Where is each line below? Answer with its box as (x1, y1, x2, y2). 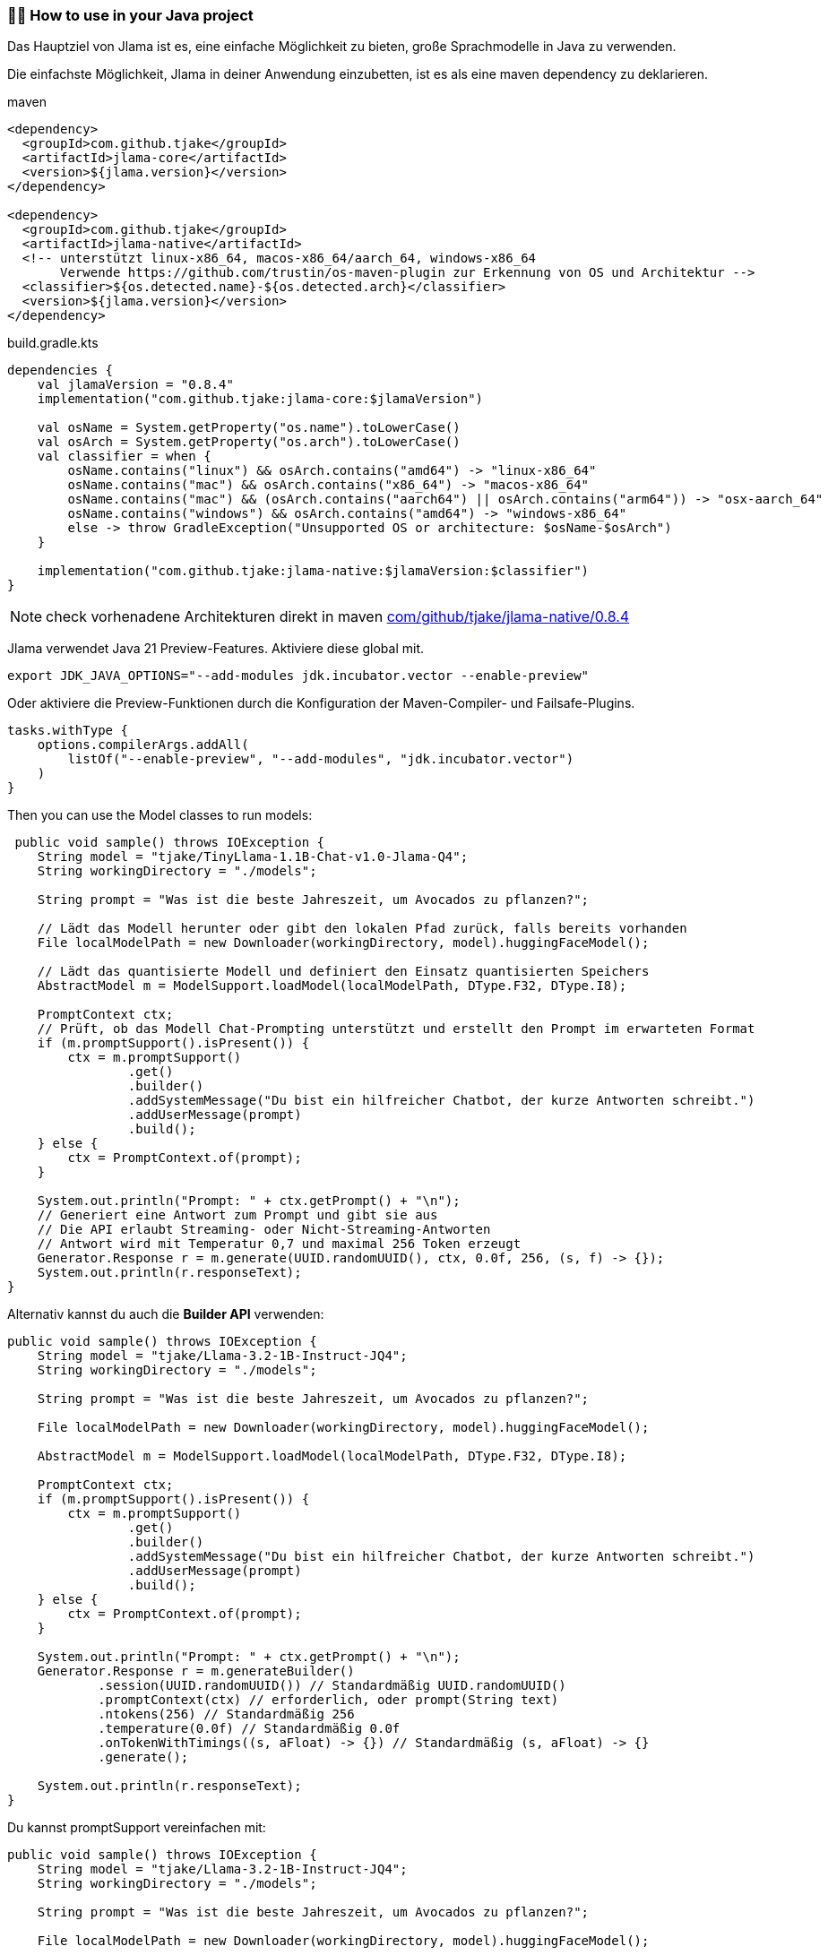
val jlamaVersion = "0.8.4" (37, 377, 234, 392)
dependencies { (7, 363, 114, 378)
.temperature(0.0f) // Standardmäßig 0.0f (98, 1721, 401, 1736)
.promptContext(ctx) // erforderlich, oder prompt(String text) (98, 1692, 559, 1708)
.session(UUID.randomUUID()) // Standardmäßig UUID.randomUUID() (98, 1678, 566, 1693)
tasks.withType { (7, 723, 128, 738)
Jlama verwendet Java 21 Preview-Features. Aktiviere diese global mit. (7, 641, 425, 657)
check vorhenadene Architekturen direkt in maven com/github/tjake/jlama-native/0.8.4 (46, 607, 630, 626)
